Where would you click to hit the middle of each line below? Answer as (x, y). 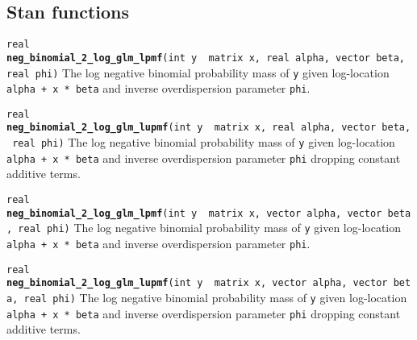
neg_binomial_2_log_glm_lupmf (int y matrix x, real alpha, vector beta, (209, 128)
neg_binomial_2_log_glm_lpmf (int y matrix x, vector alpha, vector (194, 213)
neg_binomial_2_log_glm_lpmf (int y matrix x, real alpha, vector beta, (206, 58)
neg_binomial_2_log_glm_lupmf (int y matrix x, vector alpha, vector (197, 283)
